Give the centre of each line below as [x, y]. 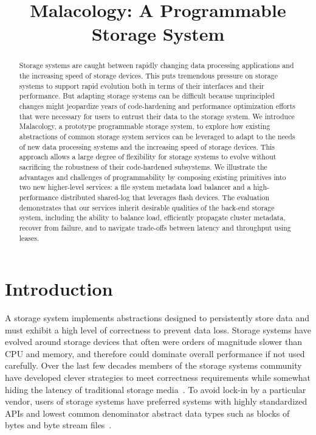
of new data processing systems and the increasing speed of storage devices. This [147, 146]
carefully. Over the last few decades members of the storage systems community [153, 365]
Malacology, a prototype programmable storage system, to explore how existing [145, 126]
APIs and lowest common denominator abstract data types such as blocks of [147, 413]
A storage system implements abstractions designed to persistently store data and [157, 318]
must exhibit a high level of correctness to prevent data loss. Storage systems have [158, 329]
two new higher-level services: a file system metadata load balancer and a [135, 187]
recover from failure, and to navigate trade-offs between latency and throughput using [155, 227]
